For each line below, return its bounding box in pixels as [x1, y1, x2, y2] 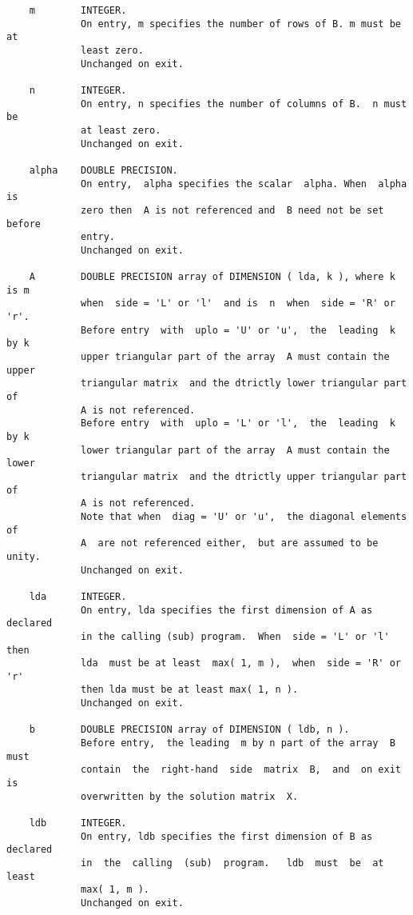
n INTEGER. [29, 84, 127, 96]
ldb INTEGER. [29, 817, 127, 829]
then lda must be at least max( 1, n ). [81, 684, 299, 696]
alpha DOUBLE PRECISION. [29, 164, 178, 176]
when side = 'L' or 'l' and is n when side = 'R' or [81, 298, 395, 310]
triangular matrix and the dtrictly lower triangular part [81, 378, 407, 390]
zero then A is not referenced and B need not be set [81, 204, 384, 216]
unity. [6, 550, 41, 562]
